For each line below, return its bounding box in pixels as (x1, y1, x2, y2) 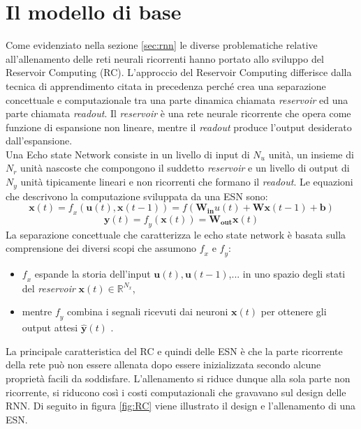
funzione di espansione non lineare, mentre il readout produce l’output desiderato (6, 119, 352, 134)
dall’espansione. (6, 133, 73, 148)
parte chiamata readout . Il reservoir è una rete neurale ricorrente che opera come (6, 106, 351, 121)
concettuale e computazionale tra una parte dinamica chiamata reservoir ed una (6, 92, 348, 107)
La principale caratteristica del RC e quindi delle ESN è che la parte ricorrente (6, 343, 343, 358)
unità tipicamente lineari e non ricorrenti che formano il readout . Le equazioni (20, 174, 353, 189)
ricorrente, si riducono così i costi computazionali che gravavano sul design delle (6, 384, 346, 399)
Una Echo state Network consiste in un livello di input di (6, 146, 250, 161)
